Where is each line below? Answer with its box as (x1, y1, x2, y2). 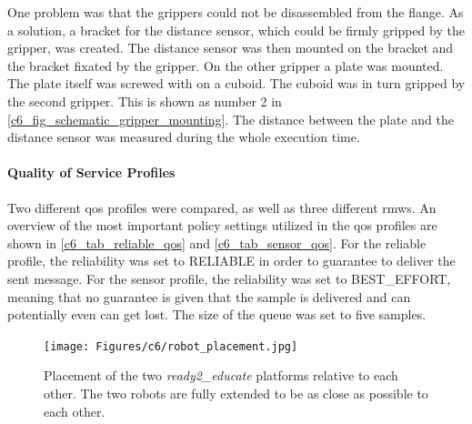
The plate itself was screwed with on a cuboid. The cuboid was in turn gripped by (7, 74, 466, 93)
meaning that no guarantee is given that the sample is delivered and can (7, 287, 411, 306)
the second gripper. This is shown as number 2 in (7, 91, 282, 110)
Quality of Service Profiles (7, 163, 176, 182)
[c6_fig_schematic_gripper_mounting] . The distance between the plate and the (7, 109, 455, 128)
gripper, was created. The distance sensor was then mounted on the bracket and (7, 38, 454, 57)
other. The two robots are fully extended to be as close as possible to (44, 383, 428, 402)
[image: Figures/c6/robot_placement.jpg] (44, 339, 298, 353)
